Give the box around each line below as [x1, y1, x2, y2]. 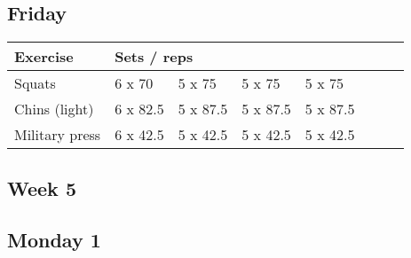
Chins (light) [14, 98, 94, 120]
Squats [14, 73, 56, 94]
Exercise [14, 46, 74, 67]
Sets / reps [115, 46, 194, 67]
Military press [14, 124, 101, 145]
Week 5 [7, 174, 76, 201]
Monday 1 [7, 226, 101, 254]
